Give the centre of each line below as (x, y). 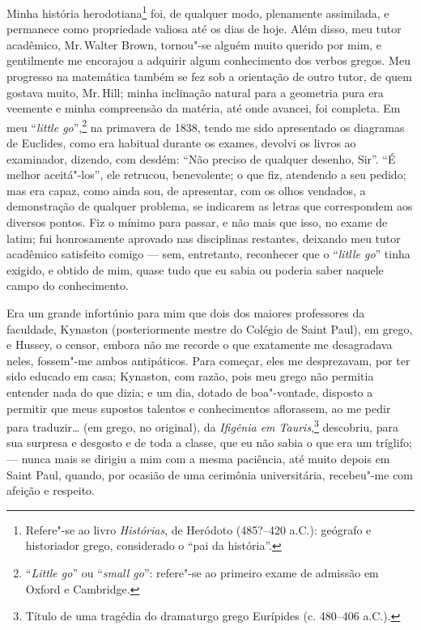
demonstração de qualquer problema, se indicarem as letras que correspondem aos (210, 206)
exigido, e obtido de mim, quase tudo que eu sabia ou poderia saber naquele (195, 269)
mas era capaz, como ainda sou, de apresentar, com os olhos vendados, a (186, 190)
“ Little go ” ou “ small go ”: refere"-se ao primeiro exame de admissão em (202, 572)
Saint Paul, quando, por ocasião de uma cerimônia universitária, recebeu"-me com (210, 474)
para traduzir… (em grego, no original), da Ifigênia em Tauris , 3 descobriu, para (203, 426)
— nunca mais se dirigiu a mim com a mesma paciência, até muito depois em (198, 458)
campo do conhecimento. (68, 285)
